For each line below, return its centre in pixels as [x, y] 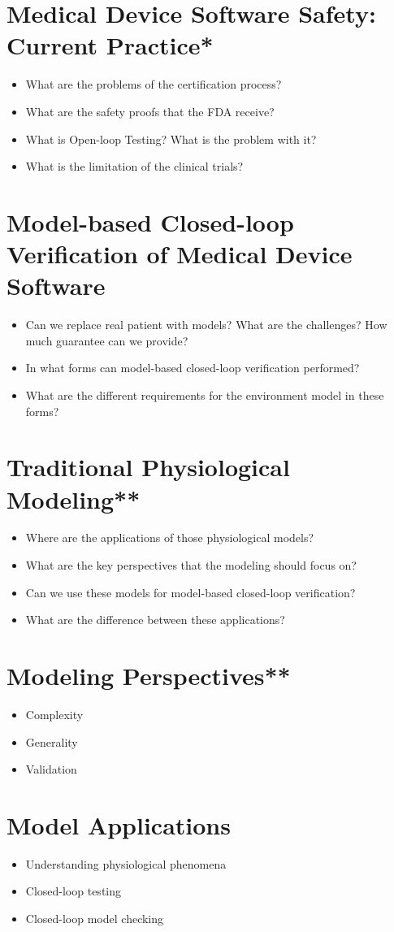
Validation [51, 769]
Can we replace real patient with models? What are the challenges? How [206, 325]
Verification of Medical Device [180, 254]
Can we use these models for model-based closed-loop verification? [191, 592]
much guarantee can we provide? [107, 340]
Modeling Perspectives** [149, 676]
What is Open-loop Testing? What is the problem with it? [171, 139]
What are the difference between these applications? [155, 620]
